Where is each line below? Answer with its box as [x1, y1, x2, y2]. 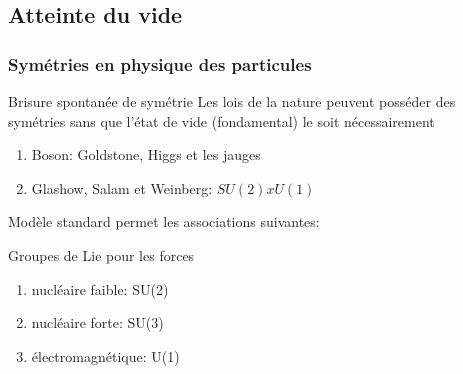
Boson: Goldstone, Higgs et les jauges [31, 144, 261, 165]
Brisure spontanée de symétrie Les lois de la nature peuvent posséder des [8, 91, 456, 111]
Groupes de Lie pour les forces [8, 244, 195, 265]
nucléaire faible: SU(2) [31, 278, 169, 299]
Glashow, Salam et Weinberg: [31, 177, 213, 198]
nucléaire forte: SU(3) [31, 312, 164, 333]
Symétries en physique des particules [8, 51, 312, 76]
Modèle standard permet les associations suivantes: [8, 211, 320, 232]
